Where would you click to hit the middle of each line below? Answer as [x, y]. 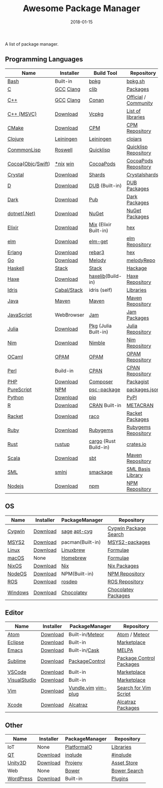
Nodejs [16, 486]
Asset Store [125, 763]
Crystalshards [142, 174]
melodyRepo [141, 260]
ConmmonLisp [24, 150]
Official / [136, 97]
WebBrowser [70, 315]
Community [140, 103]
